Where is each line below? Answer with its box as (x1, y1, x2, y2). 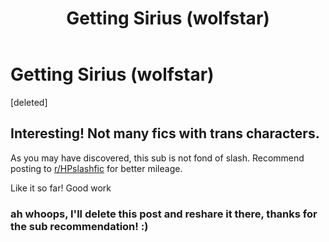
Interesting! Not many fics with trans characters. (10, 125, 320, 142)
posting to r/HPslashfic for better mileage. (10, 162, 183, 174)
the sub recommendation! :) (10, 219, 149, 233)
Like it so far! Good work (10, 182, 112, 194)
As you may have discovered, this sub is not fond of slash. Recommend (10, 152, 305, 164)
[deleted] (10, 96, 48, 108)
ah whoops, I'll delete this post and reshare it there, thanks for (10, 207, 318, 221)
